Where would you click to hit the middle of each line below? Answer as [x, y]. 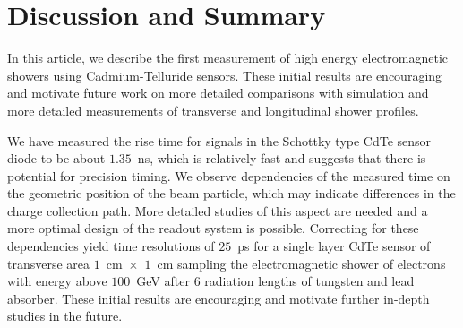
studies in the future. [65, 316]
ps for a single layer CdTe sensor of [334, 246]
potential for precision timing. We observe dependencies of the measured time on [229, 175]
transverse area [49, 263]
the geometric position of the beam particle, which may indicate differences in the [231, 193]
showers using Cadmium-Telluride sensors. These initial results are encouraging [225, 75]
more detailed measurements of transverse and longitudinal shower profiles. [213, 110]
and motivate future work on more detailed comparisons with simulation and [218, 93]
